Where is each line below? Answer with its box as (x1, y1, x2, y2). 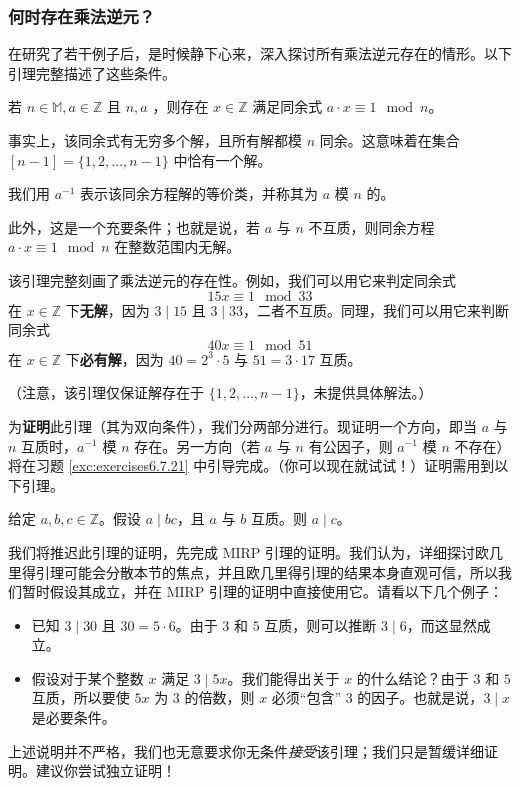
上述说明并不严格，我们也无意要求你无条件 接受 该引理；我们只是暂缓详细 (8, 740, 484, 761)
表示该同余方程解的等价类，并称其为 (80, 183, 319, 204)
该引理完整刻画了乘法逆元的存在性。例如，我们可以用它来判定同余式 (8, 269, 456, 290)
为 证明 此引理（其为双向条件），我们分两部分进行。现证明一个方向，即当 (8, 415, 477, 436)
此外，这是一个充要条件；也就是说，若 (8, 216, 260, 237)
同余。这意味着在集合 (319, 130, 460, 150)
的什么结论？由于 (356, 667, 469, 688)
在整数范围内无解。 (114, 236, 241, 257)
